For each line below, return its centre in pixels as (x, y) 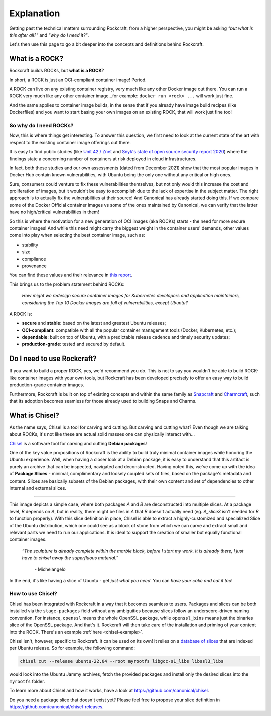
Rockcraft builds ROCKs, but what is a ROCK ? (57, 71)
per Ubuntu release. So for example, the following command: (72, 648)
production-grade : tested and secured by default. (74, 344)
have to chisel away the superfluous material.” (70, 558)
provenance (34, 266)
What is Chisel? (34, 415)
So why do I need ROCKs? (41, 125)
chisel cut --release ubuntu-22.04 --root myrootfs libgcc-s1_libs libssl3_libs (122, 661)
